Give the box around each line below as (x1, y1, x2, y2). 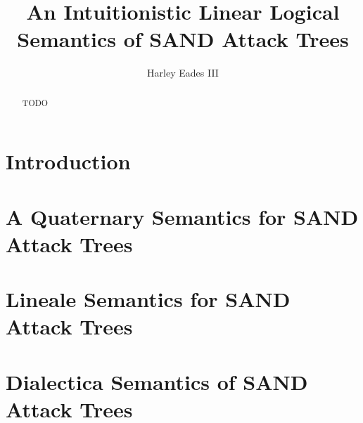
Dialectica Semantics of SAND (6, 367, 308, 396)
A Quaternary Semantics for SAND (6, 202, 359, 230)
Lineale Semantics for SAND (6, 285, 291, 313)
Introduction (6, 147, 131, 176)
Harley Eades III (147, 65, 219, 80)
